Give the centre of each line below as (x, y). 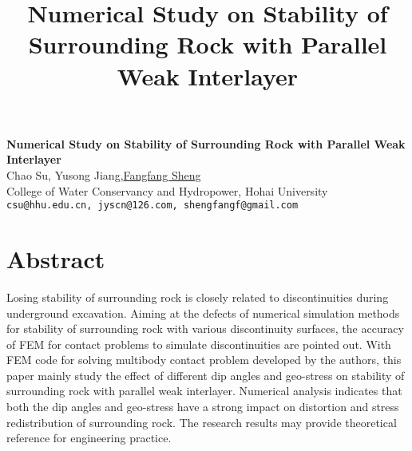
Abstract (56, 258)
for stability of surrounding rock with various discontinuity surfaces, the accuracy (205, 328)
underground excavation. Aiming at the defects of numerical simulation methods (203, 313)
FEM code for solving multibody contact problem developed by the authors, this (204, 360)
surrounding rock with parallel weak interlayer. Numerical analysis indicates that (204, 391)
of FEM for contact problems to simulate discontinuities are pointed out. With (199, 344)
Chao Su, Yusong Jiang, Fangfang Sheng (104, 174)
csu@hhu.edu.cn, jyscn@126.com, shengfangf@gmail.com (153, 206)
